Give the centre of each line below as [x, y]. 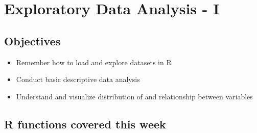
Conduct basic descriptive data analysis [78, 79]
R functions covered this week [85, 124]
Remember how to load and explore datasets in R [94, 62]
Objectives [32, 41]
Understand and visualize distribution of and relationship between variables [134, 96]
